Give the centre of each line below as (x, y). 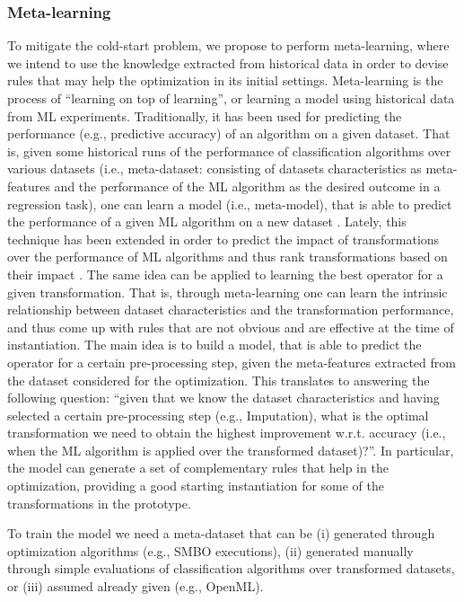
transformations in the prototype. (99, 503)
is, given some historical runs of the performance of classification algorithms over (229, 150)
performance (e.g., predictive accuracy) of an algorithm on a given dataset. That (229, 133)
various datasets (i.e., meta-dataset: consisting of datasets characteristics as (214, 168)
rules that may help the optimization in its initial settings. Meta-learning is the (225, 80)
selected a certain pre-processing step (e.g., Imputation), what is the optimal (218, 415)
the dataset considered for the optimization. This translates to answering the (219, 380)
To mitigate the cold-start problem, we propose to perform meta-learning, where (228, 45)
